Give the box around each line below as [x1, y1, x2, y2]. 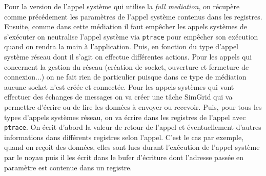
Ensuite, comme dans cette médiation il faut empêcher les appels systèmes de [4, 21, 247, 32]
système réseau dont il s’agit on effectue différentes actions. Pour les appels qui [4, 51, 252, 62]
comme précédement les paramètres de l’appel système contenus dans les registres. [4, 11, 262, 22]
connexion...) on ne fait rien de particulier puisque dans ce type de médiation [4, 71, 247, 82]
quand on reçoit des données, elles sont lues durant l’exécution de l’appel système [4, 142, 260, 152]
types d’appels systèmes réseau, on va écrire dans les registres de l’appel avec [4, 111, 246, 122]
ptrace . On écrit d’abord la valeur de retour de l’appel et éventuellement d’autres [4, 122, 261, 132]
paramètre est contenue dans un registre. [4, 162, 132, 172]
